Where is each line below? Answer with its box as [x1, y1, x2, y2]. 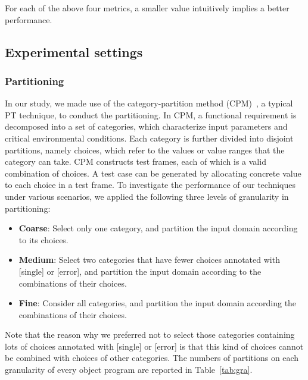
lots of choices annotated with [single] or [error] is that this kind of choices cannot [5, 340, 304, 352]
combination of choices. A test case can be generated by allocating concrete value [5, 167, 301, 179]
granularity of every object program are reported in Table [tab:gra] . [5, 363, 253, 376]
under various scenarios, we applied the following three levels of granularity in [5, 190, 289, 202]
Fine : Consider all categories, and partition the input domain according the [18, 297, 297, 309]
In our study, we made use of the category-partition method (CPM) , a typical [5, 97, 293, 109]
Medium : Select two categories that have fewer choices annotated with [18, 253, 280, 266]
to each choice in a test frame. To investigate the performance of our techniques [5, 178, 295, 191]
